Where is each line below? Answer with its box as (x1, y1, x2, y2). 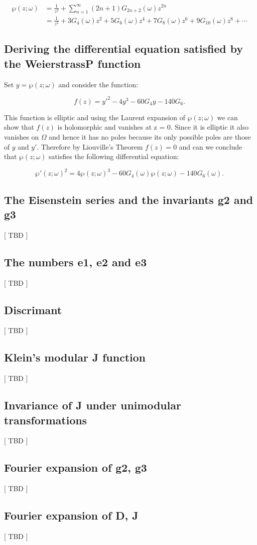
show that (4, 122, 34, 132)
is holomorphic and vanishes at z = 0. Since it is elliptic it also (57, 122, 249, 132)
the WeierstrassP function (4, 55, 141, 71)
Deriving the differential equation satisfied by (4, 41, 243, 56)
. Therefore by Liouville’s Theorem (36, 141, 143, 152)
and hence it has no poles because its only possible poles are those (48, 131, 251, 142)
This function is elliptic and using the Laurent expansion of (4, 112, 185, 122)
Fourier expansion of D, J (4, 508, 138, 523)
